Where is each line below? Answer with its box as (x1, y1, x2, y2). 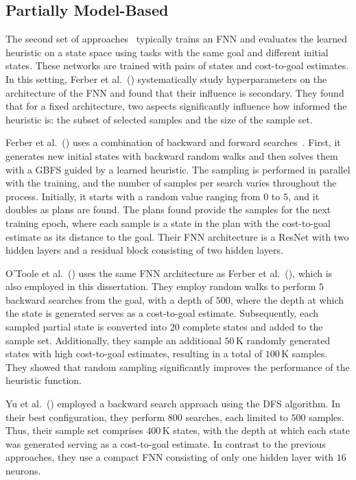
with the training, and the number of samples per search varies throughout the (5, 176, 337, 190)
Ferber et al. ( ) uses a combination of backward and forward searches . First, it (5, 135, 341, 149)
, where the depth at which (230, 292, 344, 307)
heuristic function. (5, 373, 82, 387)
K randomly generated (235, 333, 331, 347)
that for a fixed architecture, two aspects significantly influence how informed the (5, 99, 347, 113)
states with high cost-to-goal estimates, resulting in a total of (5, 346, 263, 361)
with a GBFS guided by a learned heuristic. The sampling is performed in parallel (5, 162, 351, 176)
